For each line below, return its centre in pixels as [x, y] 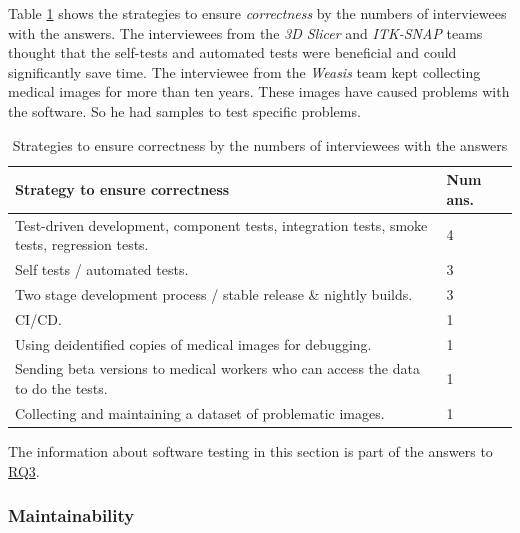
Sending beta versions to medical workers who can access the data [217, 368]
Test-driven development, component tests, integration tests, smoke [221, 224]
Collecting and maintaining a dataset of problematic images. [200, 412]
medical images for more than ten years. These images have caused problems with [259, 91]
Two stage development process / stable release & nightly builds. [214, 293]
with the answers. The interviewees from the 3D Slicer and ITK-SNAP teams [245, 32]
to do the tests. [61, 388]
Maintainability [71, 515]
